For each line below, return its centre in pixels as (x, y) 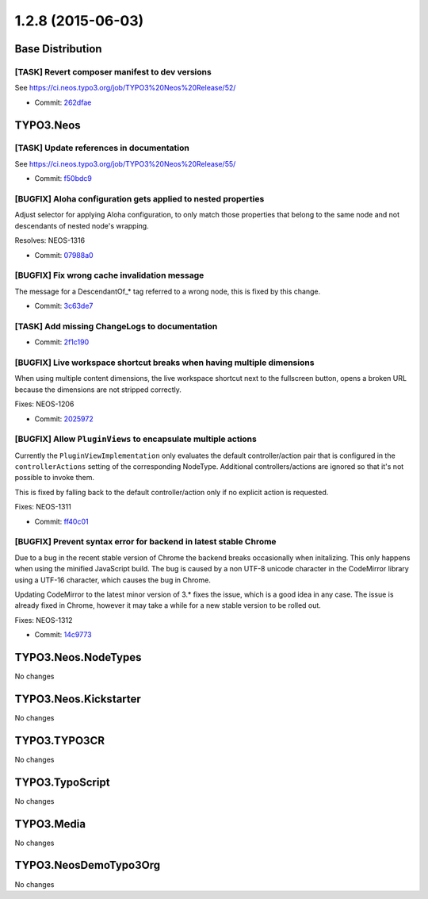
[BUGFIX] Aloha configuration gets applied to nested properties (139, 199)
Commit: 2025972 (64, 419)
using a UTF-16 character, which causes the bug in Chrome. (113, 580)
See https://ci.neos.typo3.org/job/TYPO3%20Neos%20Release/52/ (125, 88)
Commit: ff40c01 (61, 521)
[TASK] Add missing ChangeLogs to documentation (116, 326)
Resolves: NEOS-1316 (50, 240)
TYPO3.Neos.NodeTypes (78, 657)
